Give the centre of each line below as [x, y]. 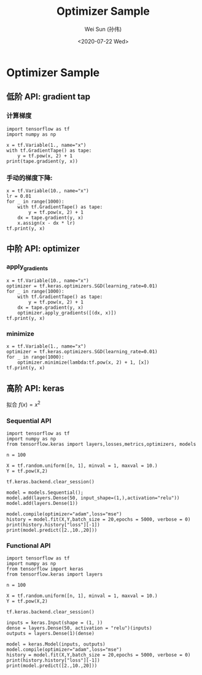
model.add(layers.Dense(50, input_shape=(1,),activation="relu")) [93, 498]
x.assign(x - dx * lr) [46, 223]
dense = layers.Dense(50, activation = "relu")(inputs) [79, 628]
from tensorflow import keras [45, 569]
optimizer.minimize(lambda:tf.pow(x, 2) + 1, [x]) [84, 363]
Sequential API [29, 421]
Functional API [29, 545]
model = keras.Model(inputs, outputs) [56, 644]
